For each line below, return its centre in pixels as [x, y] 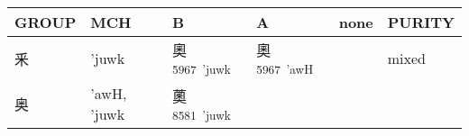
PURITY [421, 22]
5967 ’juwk [202, 69]
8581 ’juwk [202, 114]
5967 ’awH [285, 69]
